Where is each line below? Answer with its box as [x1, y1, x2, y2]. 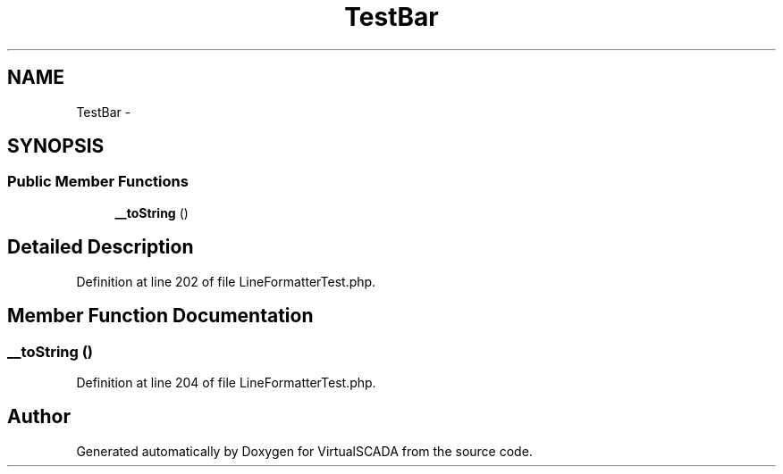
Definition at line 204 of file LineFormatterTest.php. [76, 374, 376, 390]
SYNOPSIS [7, 135, 105, 158]
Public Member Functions [7, 172, 189, 191]
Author [7, 405, 71, 428]
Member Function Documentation [7, 304, 314, 328]
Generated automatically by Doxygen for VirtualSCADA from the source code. [76, 443, 533, 459]
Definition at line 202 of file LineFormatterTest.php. [76, 273, 376, 289]
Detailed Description [7, 236, 194, 259]
